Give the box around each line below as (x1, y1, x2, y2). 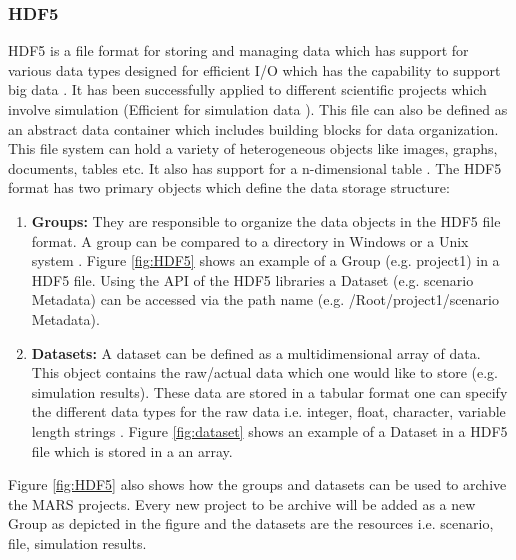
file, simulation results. (8, 532, 147, 553)
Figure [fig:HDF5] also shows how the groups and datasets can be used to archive (8, 474, 507, 495)
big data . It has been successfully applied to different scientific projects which (8, 79, 487, 100)
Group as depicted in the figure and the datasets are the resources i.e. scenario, (8, 513, 494, 534)
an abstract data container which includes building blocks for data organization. (8, 118, 499, 139)
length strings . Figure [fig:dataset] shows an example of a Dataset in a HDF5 (31, 420, 508, 441)
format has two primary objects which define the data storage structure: (8, 177, 450, 198)
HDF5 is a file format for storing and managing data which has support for (8, 40, 469, 61)
